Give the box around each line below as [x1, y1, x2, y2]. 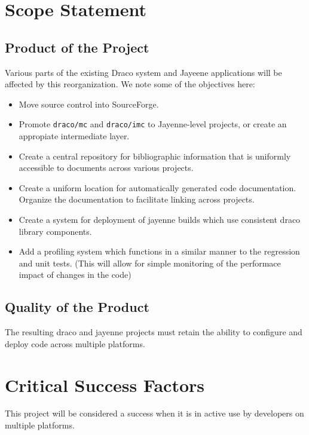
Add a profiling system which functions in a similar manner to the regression [19, 245, 300, 258]
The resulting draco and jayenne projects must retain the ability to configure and [5, 326, 302, 338]
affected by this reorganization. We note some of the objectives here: [5, 78, 255, 90]
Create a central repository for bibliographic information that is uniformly [19, 149, 291, 162]
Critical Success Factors [5, 372, 204, 397]
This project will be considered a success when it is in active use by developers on [5, 407, 304, 419]
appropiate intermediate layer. [19, 130, 130, 142]
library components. [19, 225, 92, 237]
